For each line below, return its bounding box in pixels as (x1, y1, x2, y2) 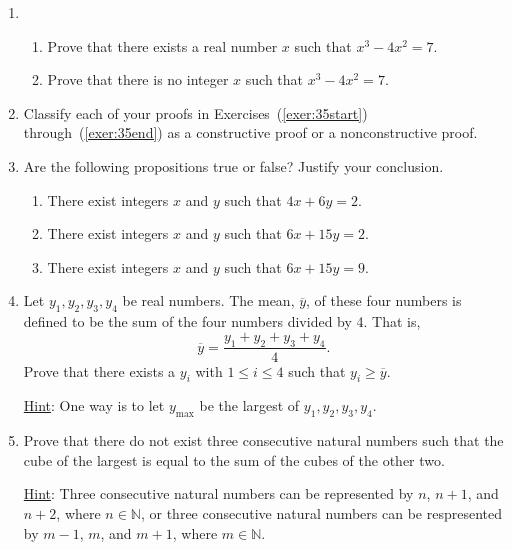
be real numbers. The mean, (122, 290, 295, 311)
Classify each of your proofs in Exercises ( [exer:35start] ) (23, 102, 368, 123)
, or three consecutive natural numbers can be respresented (140, 502, 502, 523)
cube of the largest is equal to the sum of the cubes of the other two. (23, 449, 445, 470)
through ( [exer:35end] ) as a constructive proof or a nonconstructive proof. (23, 122, 478, 143)
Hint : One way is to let (23, 395, 165, 416)
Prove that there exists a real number (47, 35, 278, 56)
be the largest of (199, 395, 300, 416)
